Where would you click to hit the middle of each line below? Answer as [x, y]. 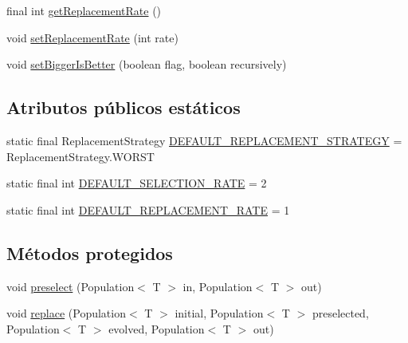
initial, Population [219, 313]
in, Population [218, 286]
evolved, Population [157, 328]
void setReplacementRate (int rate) [92, 37]
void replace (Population [66, 313]
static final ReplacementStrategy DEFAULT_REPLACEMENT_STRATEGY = [204, 140]
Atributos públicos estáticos [124, 107]
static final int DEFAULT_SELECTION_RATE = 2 [137, 183]
